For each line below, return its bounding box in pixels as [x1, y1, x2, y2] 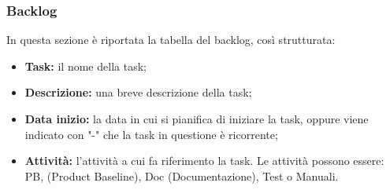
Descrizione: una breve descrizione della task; [24, 84, 252, 100]
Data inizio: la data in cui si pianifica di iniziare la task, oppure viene [24, 111, 369, 126]
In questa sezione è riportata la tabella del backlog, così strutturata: [6, 31, 336, 48]
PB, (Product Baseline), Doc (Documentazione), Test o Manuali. [24, 167, 339, 184]
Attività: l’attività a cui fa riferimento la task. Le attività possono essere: [24, 152, 384, 169]
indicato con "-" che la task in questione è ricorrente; [24, 126, 278, 142]
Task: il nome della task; [24, 57, 147, 74]
